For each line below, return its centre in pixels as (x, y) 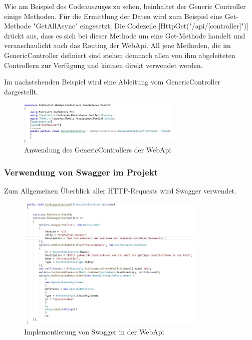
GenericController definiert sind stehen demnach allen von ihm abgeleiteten (120, 55)
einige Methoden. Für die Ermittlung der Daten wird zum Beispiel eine (113, 16)
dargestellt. (21, 91)
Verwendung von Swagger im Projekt (81, 172)
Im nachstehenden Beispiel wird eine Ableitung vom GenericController (112, 82)
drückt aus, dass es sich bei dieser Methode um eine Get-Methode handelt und (125, 35)
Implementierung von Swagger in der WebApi (94, 332)
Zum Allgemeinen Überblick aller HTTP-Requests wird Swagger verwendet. (120, 190)
